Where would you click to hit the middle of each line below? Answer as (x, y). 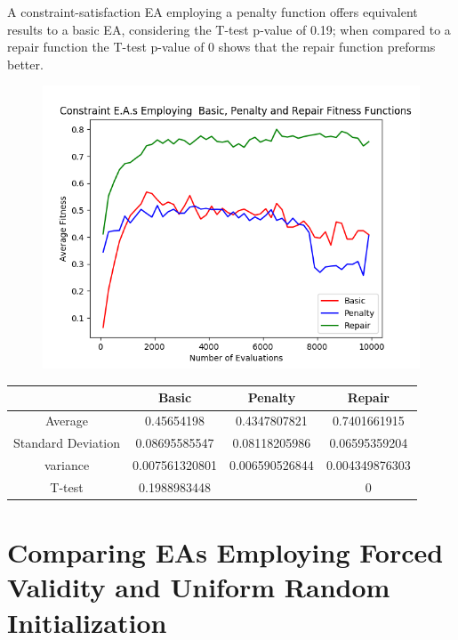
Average (67, 421)
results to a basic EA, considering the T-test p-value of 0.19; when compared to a (229, 29)
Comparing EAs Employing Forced (225, 552)
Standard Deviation (67, 443)
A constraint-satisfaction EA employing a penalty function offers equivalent (213, 12)
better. (25, 64)
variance (67, 465)
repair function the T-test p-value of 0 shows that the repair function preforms (221, 47)
